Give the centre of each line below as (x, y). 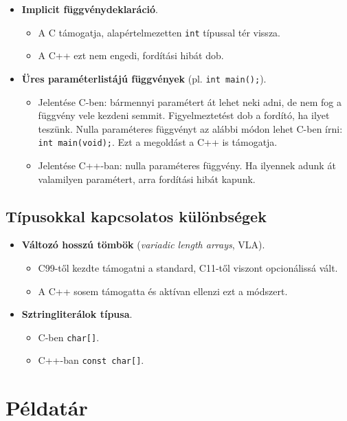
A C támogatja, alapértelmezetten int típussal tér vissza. (159, 32)
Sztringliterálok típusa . (77, 314)
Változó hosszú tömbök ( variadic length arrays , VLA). (143, 245)
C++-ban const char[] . (91, 360)
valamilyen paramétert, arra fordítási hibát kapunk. (147, 179)
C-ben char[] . (69, 337)
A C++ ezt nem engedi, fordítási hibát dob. (131, 55)
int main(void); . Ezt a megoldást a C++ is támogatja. (158, 142)
